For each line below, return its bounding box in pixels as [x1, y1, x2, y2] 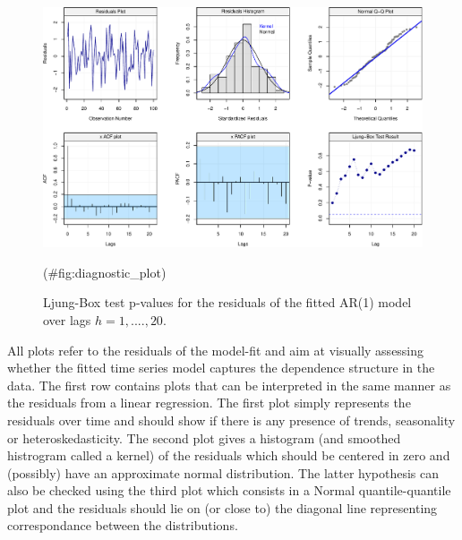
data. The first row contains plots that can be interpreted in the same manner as [7, 375, 451, 394]
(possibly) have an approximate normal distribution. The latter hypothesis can [7, 463, 440, 482]
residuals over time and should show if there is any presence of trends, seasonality [7, 410, 456, 429]
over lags [43, 310, 91, 329]
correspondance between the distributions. [7, 516, 238, 535]
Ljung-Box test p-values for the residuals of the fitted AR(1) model [43, 293, 412, 312]
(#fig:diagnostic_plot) [43, 262, 167, 281]
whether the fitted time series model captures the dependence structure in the [7, 358, 435, 377]
